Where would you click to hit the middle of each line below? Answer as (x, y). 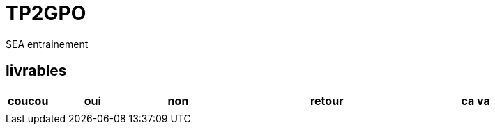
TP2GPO (46, 13)
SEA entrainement (47, 44)
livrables (36, 71)
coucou (28, 100)
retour (327, 100)
